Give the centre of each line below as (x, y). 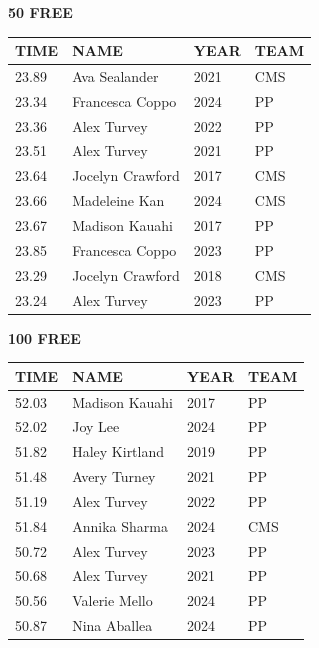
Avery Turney (114, 476)
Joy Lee (96, 426)
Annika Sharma (120, 525)
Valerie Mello (112, 600)
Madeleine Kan (118, 200)
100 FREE (44, 337)
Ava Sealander (115, 75)
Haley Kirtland (118, 451)
